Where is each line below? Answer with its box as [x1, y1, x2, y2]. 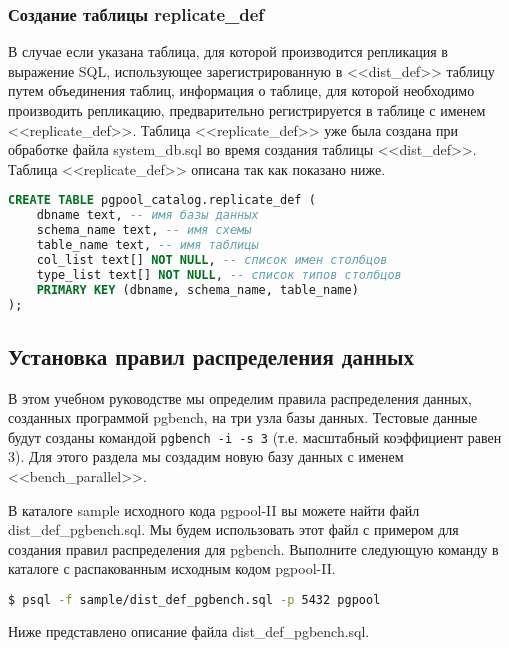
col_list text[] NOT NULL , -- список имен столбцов [36, 252, 388, 267]
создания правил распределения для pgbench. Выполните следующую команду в [8, 538, 499, 559]
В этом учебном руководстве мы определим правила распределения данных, [8, 387, 472, 408]
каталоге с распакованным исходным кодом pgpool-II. [8, 558, 336, 579]
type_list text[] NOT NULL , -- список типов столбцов [36, 267, 402, 282]
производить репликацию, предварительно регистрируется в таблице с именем [8, 100, 486, 120]
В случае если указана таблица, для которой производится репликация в [8, 41, 448, 62]
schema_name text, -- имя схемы [36, 223, 252, 238]
